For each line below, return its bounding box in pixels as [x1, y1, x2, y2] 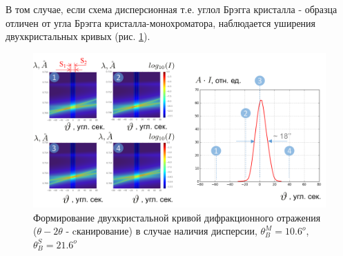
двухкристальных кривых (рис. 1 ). [6, 29, 150, 43]
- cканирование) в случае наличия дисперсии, [66, 224, 257, 238]
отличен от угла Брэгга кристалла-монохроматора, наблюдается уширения [6, 15, 316, 30]
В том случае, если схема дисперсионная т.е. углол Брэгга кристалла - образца [6, 2, 337, 16]
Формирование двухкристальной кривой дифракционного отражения [33, 210, 321, 224]
